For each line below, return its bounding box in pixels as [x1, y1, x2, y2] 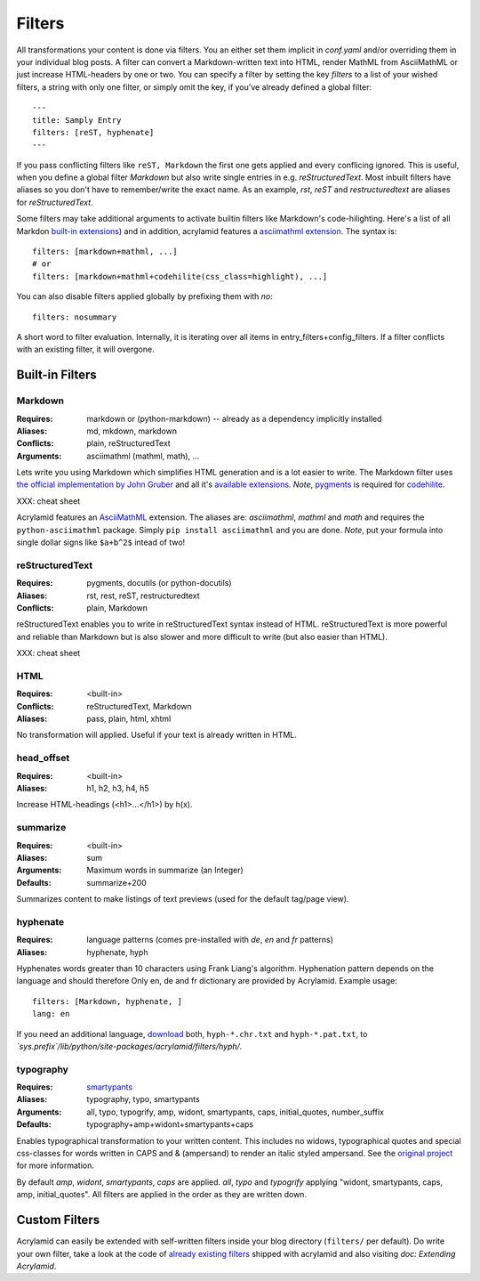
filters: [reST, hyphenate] [32, 127, 155, 137]
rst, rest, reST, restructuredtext [86, 590, 200, 601]
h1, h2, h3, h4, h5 [86, 782, 150, 793]
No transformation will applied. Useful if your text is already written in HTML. [16, 730, 298, 741]
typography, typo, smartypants [86, 1094, 200, 1105]
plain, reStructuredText [86, 438, 171, 449]
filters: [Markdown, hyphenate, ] [32, 996, 182, 1006]
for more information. [16, 1160, 95, 1171]
